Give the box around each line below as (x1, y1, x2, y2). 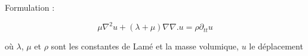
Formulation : (5, 1, 55, 13)
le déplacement (249, 40, 303, 52)
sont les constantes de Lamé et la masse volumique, (51, 40, 239, 52)
